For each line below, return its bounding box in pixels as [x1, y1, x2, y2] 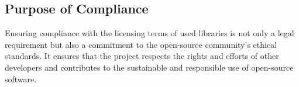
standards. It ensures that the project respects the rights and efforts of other [5, 50, 279, 62]
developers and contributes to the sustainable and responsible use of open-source [5, 61, 294, 73]
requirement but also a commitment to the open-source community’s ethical [5, 38, 277, 50]
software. [5, 72, 37, 85]
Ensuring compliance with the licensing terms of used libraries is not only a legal [5, 27, 294, 39]
